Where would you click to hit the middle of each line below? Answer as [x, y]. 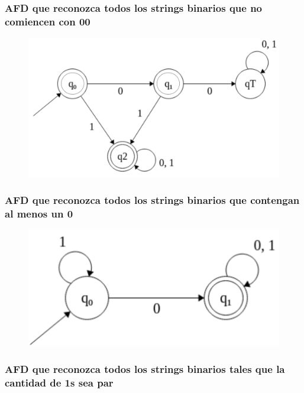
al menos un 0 [39, 213]
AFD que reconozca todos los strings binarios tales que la [145, 368]
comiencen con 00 [48, 21]
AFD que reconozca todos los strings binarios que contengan [152, 199]
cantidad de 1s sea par [59, 382]
